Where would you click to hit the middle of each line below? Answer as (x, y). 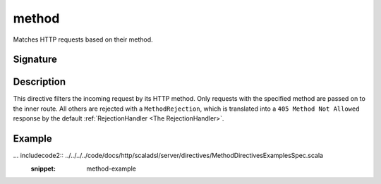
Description (40, 82)
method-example (111, 168)
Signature (35, 60)
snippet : (43, 168)
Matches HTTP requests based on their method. (83, 39)
